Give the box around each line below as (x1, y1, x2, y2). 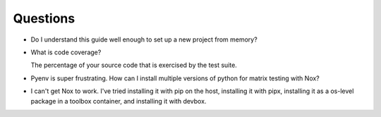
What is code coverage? (30, 48, 102, 56)
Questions (13, 11, 75, 26)
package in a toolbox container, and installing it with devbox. (30, 97, 207, 105)
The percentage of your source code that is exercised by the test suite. (30, 61, 238, 70)
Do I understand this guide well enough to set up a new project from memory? (30, 35, 258, 44)
